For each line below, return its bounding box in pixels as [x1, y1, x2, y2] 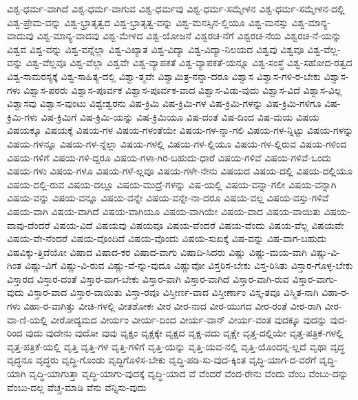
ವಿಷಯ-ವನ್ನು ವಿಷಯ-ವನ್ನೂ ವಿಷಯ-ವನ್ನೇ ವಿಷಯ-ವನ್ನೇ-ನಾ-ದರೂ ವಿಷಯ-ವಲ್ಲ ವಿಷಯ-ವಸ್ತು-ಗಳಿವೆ [7, 190, 329, 205]
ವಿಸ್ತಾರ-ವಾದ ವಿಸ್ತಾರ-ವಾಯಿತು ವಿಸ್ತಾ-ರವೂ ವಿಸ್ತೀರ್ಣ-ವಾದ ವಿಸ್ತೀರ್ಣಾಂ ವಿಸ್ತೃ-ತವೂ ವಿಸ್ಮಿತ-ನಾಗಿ [27, 285, 319, 299]
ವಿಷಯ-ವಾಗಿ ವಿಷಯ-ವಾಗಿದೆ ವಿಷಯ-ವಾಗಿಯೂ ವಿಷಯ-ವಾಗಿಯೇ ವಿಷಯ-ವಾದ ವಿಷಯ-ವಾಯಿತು [7, 203, 321, 218]
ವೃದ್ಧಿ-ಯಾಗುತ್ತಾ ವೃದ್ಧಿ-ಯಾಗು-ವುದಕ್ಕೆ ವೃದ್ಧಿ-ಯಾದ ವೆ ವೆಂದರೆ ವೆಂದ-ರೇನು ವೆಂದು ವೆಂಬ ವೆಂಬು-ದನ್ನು [29, 366, 348, 381]
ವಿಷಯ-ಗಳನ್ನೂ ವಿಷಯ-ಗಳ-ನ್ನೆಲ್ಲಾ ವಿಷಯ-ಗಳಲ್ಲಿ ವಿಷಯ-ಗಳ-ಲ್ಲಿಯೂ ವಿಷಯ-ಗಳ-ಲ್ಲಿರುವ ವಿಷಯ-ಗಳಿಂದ [7, 136, 347, 150]
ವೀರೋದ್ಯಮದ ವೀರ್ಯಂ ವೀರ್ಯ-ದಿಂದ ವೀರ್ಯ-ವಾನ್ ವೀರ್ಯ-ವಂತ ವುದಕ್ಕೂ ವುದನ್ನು [50, 312, 327, 326]
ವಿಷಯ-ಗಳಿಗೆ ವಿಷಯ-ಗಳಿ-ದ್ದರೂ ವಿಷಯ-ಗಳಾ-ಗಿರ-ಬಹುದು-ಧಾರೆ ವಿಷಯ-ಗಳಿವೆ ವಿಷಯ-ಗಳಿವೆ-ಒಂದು [7, 150, 332, 164]
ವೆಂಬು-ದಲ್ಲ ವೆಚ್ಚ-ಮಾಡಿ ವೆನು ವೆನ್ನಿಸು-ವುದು [7, 379, 147, 394]
